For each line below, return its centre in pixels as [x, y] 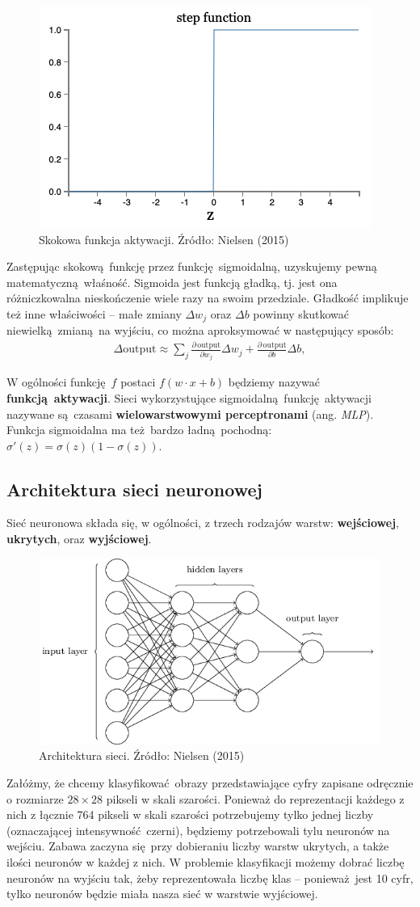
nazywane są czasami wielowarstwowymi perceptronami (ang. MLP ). [190, 413]
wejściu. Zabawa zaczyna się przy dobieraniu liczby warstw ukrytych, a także [198, 846]
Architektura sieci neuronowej [134, 489]
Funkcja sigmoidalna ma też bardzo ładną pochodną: [139, 430]
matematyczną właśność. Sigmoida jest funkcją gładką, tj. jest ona [172, 282]
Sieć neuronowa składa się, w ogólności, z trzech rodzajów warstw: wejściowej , [203, 523]
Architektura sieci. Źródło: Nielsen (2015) [142, 755]
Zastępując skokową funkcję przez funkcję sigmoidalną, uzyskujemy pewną [192, 266]
